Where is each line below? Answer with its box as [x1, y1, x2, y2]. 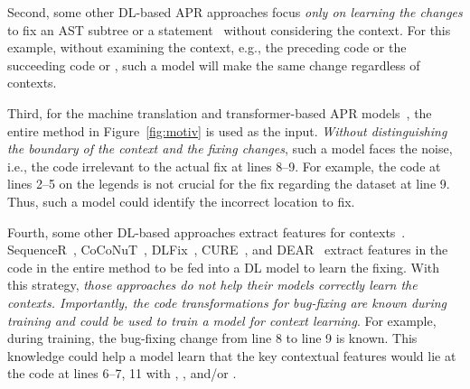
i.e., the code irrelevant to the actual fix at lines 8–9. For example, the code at [7, 156, 441, 175]
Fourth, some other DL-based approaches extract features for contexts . [7, 222, 406, 241]
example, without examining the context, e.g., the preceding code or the [7, 38, 407, 57]
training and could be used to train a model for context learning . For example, [7, 310, 437, 329]
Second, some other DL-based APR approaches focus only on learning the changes [7, 3, 463, 21]
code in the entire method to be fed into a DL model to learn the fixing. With [7, 257, 440, 276]
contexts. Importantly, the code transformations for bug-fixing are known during [7, 292, 447, 311]
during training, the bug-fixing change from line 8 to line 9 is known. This [7, 329, 418, 347]
